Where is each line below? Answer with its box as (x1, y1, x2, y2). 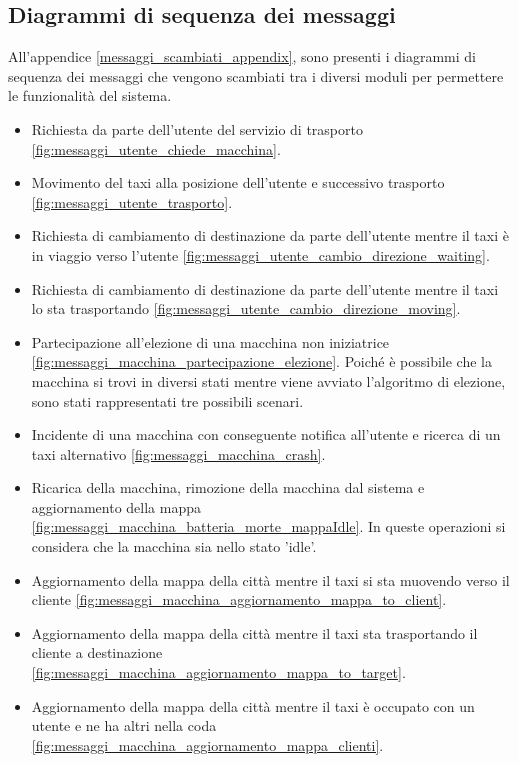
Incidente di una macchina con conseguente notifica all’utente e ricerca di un (31, 424, 501, 445)
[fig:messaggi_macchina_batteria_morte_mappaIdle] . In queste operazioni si (31, 516, 506, 537)
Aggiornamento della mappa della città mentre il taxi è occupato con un (31, 695, 475, 716)
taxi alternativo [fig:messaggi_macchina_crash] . (31, 443, 326, 464)
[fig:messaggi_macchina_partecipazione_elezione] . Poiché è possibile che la (31, 351, 492, 372)
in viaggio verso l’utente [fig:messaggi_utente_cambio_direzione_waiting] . (31, 244, 490, 265)
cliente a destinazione (31, 642, 163, 663)
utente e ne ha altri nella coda (31, 715, 217, 736)
